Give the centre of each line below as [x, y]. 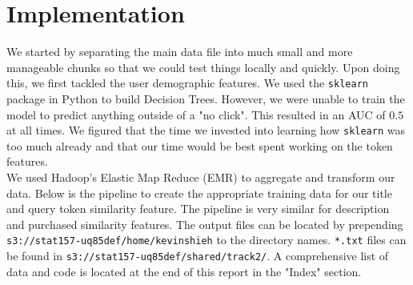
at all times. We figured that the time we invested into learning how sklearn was [206, 130]
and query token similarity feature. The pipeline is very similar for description [198, 209]
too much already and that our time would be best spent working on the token [200, 145]
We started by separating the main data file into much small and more [180, 52]
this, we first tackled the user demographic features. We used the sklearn [187, 83]
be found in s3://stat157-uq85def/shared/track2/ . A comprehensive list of [198, 256]
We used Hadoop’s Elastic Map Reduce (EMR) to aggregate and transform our [201, 177]
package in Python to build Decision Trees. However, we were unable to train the [206, 98]
